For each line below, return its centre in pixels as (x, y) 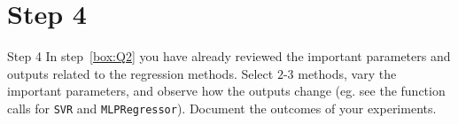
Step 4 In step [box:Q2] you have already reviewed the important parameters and (229, 56)
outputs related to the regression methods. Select (140, 73)
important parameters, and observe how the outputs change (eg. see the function (226, 91)
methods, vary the (347, 73)
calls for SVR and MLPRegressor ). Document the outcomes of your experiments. (222, 108)
